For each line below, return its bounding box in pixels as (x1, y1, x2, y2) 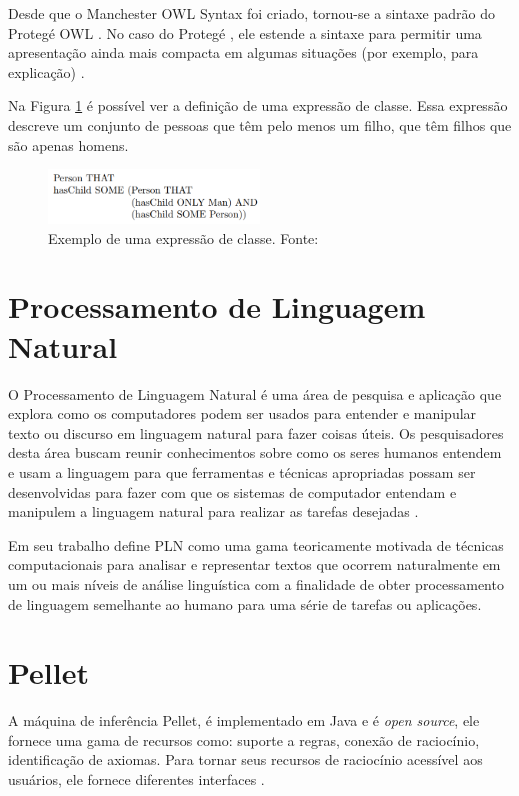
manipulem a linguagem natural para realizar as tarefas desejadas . (8, 501, 419, 522)
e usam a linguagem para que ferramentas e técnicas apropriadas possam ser (8, 461, 476, 482)
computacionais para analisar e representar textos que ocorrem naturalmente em (8, 554, 501, 575)
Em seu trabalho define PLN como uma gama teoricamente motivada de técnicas (8, 534, 504, 555)
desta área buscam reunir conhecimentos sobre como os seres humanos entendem (8, 442, 502, 463)
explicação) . (8, 61, 85, 82)
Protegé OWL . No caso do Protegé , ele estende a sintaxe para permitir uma (8, 22, 482, 43)
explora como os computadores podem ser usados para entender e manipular (8, 403, 477, 424)
